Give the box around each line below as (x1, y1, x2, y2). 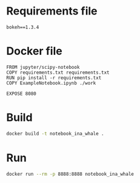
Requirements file (6, 4, 98, 18)
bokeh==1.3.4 (6, 24, 39, 30)
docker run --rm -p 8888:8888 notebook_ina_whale (6, 171, 135, 177)
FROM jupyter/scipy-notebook (6, 64, 80, 70)
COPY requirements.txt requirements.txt (6, 69, 110, 75)
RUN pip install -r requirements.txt (6, 74, 102, 81)
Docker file (6, 44, 62, 58)
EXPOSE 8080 (6, 91, 36, 97)
